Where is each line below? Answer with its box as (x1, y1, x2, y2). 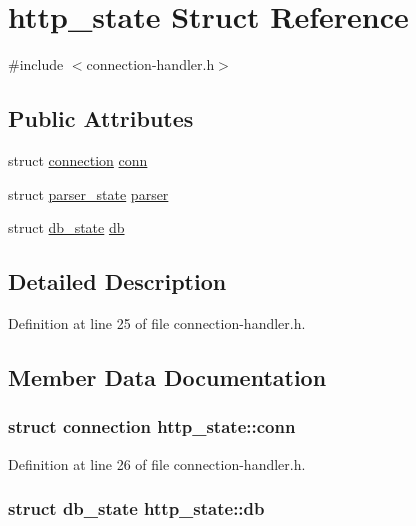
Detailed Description (8, 266, 227, 297)
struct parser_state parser (8, 183, 169, 204)
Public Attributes (8, 103, 194, 134)
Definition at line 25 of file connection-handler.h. (8, 312, 306, 333)
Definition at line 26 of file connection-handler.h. (8, 453, 306, 474)
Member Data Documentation (8, 361, 327, 392)
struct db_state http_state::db (8, 496, 265, 521)
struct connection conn (8, 149, 148, 170)
